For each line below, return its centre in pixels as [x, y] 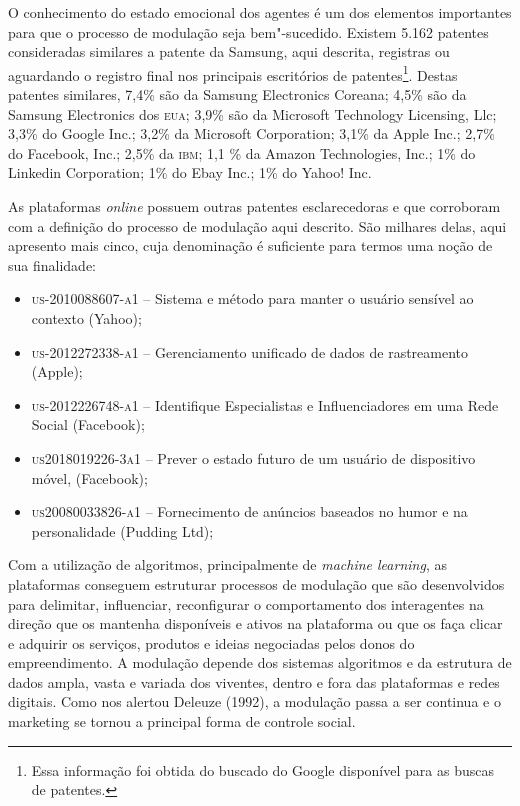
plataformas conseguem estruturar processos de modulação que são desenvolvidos [256, 583]
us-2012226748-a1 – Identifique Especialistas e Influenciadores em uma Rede [265, 404]
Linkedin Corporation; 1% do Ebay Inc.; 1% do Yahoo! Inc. [190, 172]
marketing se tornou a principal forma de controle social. [182, 721]
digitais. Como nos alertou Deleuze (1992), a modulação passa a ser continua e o [254, 701]
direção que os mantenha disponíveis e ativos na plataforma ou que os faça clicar [255, 623]
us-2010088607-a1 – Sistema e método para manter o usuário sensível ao [252, 298]
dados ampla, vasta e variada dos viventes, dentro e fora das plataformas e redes [254, 681]
